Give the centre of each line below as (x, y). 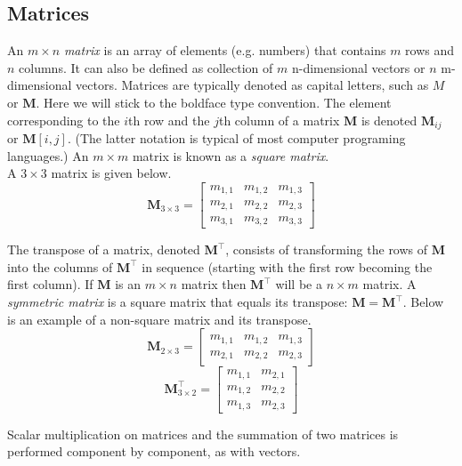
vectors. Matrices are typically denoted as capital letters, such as (252, 85)
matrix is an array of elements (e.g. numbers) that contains (225, 50)
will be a (299, 284)
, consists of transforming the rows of (327, 249)
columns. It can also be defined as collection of (146, 67)
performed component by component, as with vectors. (154, 451)
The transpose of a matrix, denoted (104, 249)
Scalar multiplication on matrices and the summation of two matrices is (203, 434)
